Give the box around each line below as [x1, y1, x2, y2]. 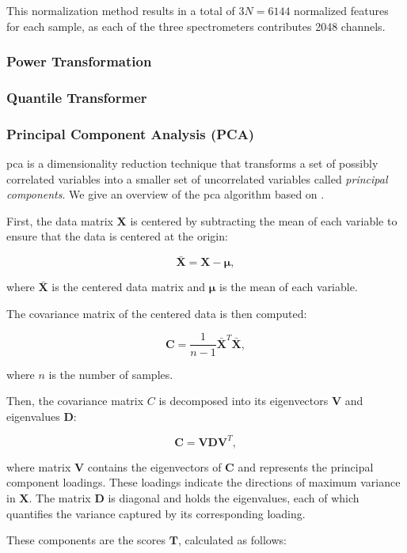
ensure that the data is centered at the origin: [6, 228, 228, 244]
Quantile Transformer [6, 87, 147, 107]
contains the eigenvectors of [87, 458, 222, 475]
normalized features [294, 2, 389, 18]
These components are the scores [6, 532, 165, 548]
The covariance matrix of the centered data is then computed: [6, 305, 307, 321]
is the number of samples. [48, 366, 173, 382]
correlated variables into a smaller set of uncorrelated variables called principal [6, 170, 388, 187]
